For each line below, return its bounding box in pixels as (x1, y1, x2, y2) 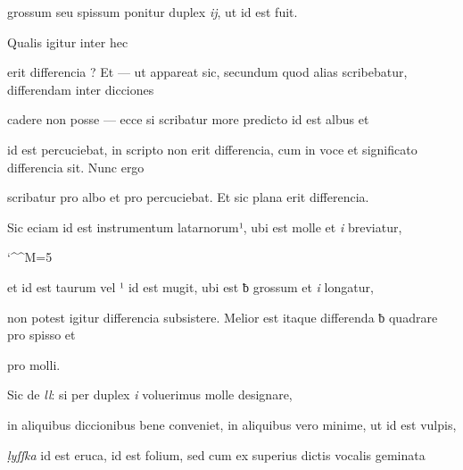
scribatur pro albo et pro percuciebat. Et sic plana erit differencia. (7, 188, 369, 206)
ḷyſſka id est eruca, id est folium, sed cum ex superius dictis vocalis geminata (7, 445, 426, 464)
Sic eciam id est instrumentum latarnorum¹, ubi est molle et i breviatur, (7, 217, 402, 236)
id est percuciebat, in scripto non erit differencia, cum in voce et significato (7, 139, 418, 158)
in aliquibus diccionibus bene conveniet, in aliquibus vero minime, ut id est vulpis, (7, 415, 457, 433)
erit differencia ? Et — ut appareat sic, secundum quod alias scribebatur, (7, 63, 408, 81)
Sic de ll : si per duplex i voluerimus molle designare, (7, 385, 293, 404)
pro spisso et (7, 325, 76, 344)
